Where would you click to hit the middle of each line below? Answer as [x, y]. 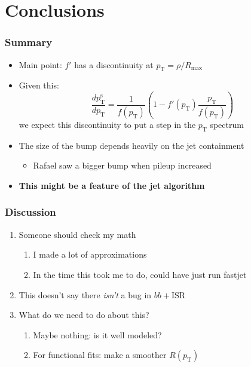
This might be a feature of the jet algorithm [112, 185]
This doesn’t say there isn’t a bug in [85, 294]
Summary [29, 42]
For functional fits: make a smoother [100, 355]
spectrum [227, 124]
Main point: [40, 64]
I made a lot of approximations [90, 254]
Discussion [30, 212]
